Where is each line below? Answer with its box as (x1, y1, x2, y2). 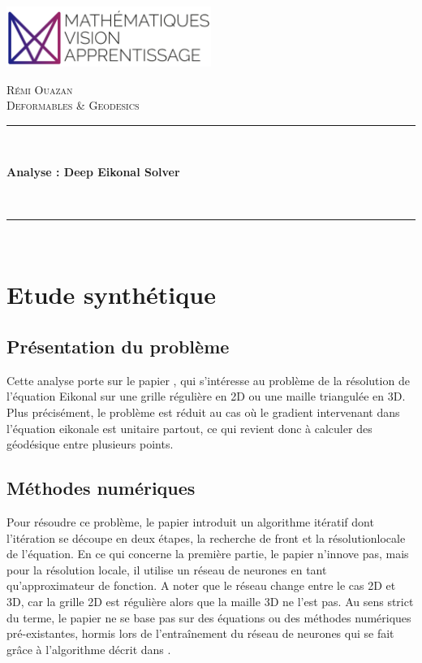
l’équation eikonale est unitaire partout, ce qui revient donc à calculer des (6, 419, 372, 436)
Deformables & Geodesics (6, 97, 140, 114)
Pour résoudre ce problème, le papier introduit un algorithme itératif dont (6, 513, 374, 530)
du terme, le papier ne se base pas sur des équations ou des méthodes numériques (6, 609, 411, 626)
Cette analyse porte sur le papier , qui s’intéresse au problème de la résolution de (6, 371, 410, 388)
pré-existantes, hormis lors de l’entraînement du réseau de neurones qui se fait (6, 625, 394, 642)
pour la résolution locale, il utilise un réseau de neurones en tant (6, 561, 327, 578)
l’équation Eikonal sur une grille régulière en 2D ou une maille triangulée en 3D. (6, 388, 406, 405)
